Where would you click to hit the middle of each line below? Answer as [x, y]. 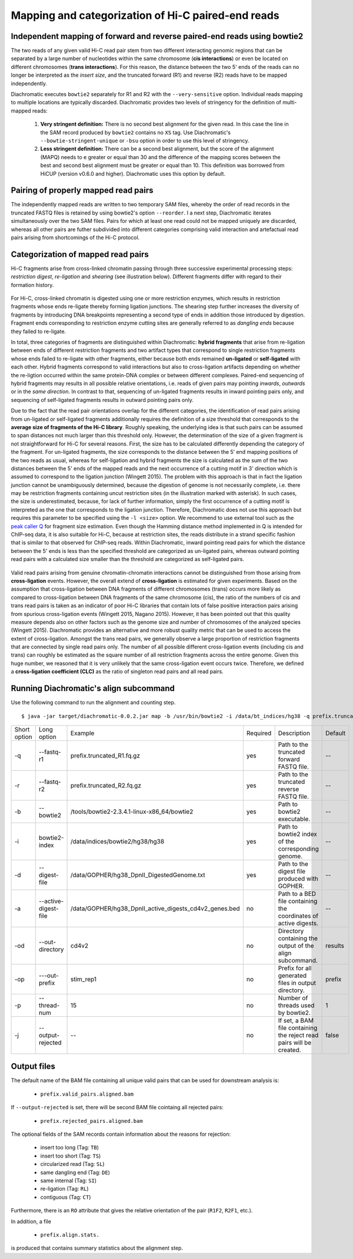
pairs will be [295, 1042]
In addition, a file [31, 1221]
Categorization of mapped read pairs [80, 254]
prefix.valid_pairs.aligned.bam [87, 1094]
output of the [296, 945]
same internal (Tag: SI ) [69, 1180]
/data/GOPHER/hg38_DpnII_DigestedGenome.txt [138, 875]
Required [259, 733]
